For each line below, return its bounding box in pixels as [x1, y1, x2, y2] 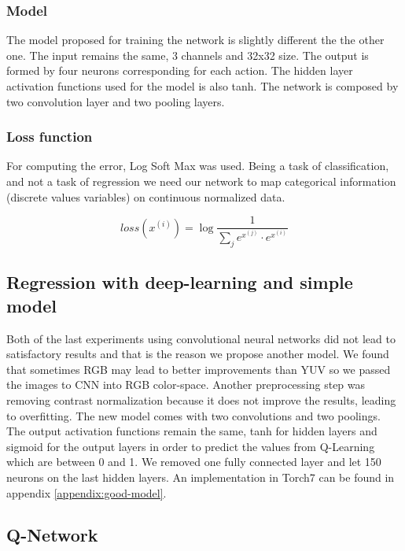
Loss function [6, 127, 93, 146]
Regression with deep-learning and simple [6, 270, 353, 294]
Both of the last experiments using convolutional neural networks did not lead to [6, 330, 396, 346]
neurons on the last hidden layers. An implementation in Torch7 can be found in [6, 468, 395, 485]
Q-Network [6, 523, 98, 547]
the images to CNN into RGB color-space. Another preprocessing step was [6, 376, 366, 393]
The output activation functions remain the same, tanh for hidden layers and [6, 423, 377, 439]
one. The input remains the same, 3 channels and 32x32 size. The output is [6, 46, 369, 63]
